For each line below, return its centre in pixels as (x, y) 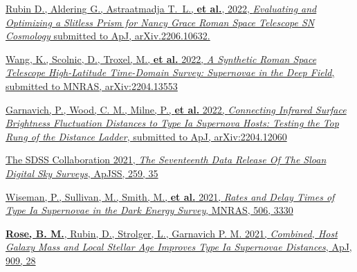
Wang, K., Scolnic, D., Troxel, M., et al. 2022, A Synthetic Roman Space (161, 58)
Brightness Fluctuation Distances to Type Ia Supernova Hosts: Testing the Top (172, 123)
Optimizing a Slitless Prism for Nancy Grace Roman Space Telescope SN (160, 22)
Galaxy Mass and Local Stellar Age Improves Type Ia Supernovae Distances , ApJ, (179, 247)
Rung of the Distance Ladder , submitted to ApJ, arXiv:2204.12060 (146, 136)
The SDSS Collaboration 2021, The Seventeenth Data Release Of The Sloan (166, 160)
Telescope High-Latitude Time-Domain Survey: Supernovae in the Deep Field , (170, 72)
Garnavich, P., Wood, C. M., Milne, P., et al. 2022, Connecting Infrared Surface (176, 109)
